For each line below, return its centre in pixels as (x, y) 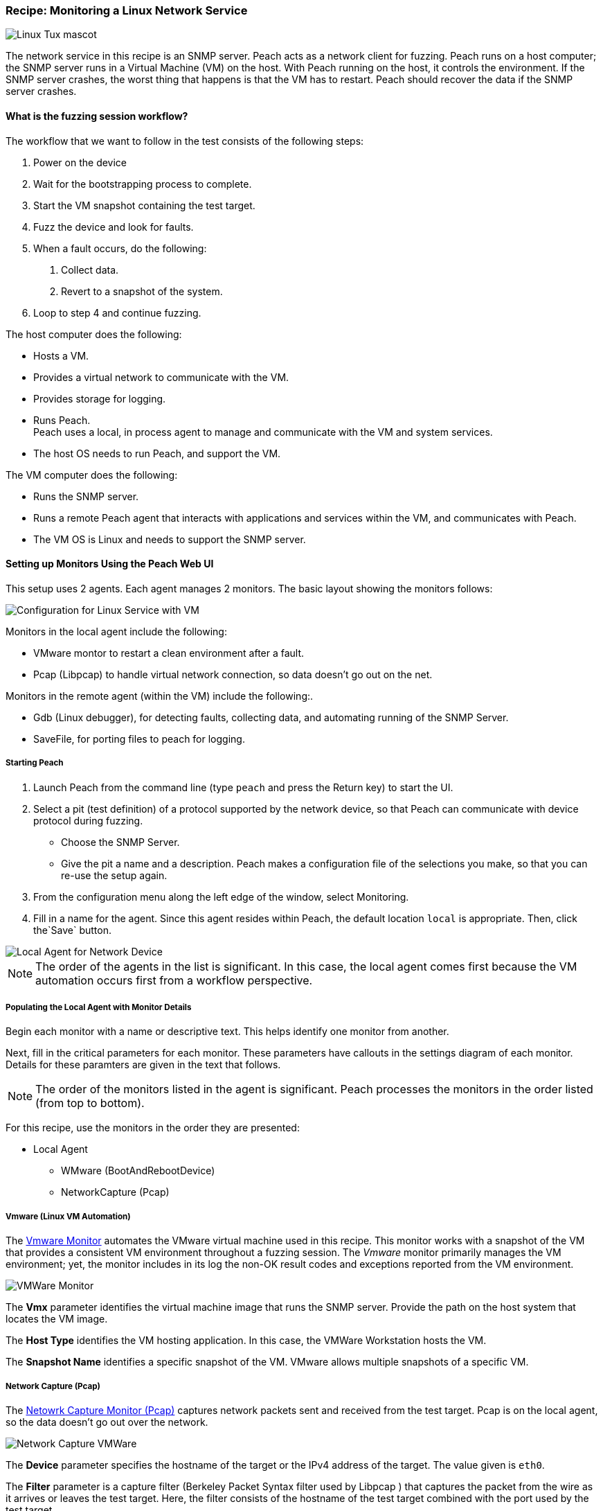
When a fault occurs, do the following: (120, 248)
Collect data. (90, 269)
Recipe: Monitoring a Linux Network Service (127, 10)
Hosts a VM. (61, 355)
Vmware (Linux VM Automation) (68, 1216)
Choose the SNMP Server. (120, 842)
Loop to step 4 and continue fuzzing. (117, 312)
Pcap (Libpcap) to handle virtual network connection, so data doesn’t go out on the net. (233, 674)
